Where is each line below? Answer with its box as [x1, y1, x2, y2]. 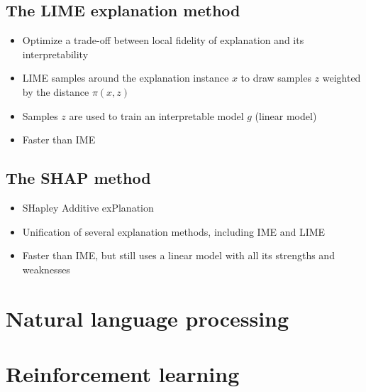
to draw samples [240, 70, 311, 85]
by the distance [22, 84, 89, 99]
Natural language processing [6, 303, 289, 332]
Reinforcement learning [6, 359, 240, 388]
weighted [322, 70, 361, 85]
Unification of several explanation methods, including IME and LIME [22, 224, 326, 239]
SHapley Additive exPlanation [22, 200, 154, 214]
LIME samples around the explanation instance [22, 70, 229, 85]
